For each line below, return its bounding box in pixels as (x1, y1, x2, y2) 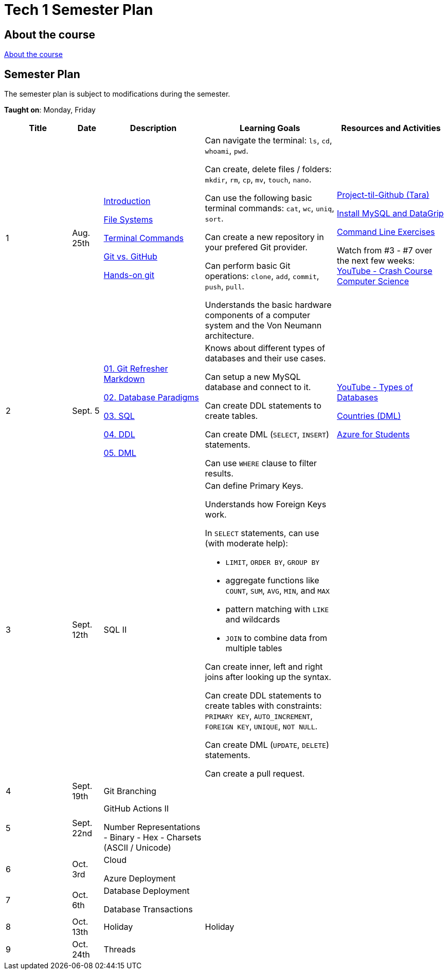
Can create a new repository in (205, 232, 324, 243)
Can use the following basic (205, 193, 312, 204)
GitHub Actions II (103, 803, 169, 814)
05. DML (103, 448, 136, 458)
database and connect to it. (205, 382, 311, 393)
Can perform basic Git (205, 261, 291, 271)
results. (205, 468, 234, 479)
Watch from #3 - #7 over (336, 245, 433, 256)
